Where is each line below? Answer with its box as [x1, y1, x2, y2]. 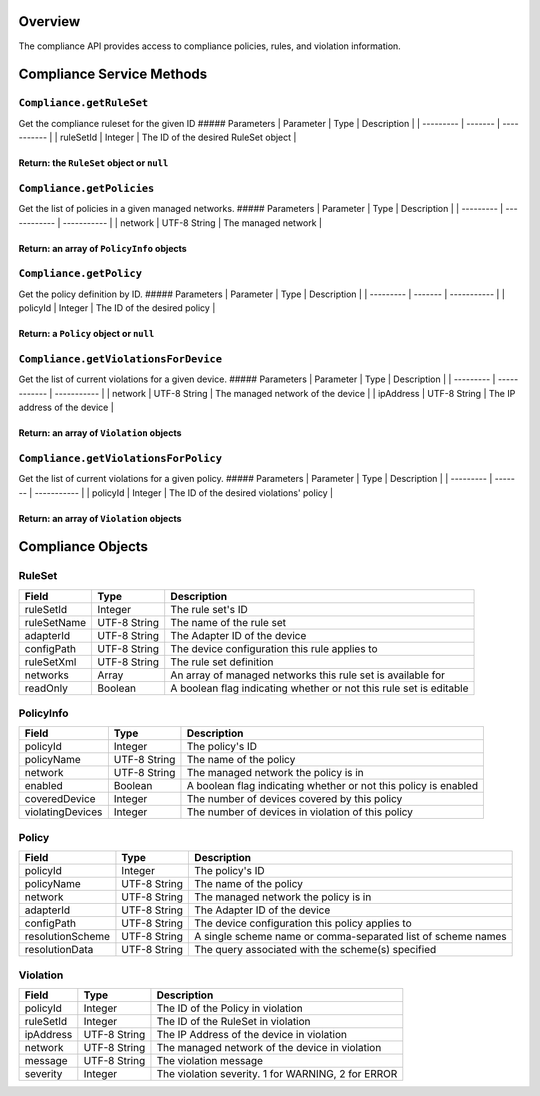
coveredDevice [24, 792, 96, 806]
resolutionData [24, 943, 94, 957]
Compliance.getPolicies [18, 181, 155, 195]
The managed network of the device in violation [156, 1040, 382, 1054]
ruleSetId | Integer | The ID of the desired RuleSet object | [60, 131, 297, 144]
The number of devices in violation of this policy [186, 805, 414, 819]
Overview [18, 13, 81, 30]
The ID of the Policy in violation [156, 1001, 304, 1015]
